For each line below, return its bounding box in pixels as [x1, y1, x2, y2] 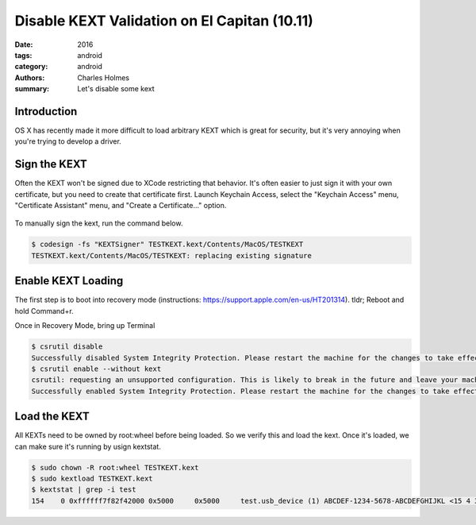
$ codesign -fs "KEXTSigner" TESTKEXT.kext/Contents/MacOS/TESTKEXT [31, 240, 304, 249]
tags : [14, 50, 33, 60]
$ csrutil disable [31, 342, 103, 351]
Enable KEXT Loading [14, 274, 124, 288]
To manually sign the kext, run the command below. [14, 218, 183, 228]
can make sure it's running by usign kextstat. [14, 442, 162, 451]
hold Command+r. [14, 306, 75, 315]
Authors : [14, 72, 45, 83]
